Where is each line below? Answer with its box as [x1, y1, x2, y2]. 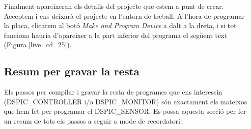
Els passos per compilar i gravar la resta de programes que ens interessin [4, 87, 223, 97]
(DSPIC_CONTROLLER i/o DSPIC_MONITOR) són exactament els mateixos [4, 96, 247, 106]
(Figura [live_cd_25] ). [4, 39, 72, 50]
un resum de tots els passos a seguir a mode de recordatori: [4, 115, 182, 126]
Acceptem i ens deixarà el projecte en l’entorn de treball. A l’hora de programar [4, 10, 245, 21]
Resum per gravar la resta [4, 64, 139, 79]
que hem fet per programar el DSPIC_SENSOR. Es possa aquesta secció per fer [4, 106, 246, 116]
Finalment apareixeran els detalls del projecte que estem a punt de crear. [4, 1, 224, 11]
